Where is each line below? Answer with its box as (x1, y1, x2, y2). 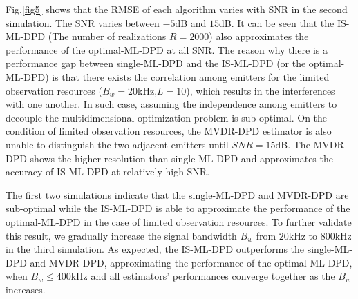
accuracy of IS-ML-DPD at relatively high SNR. (6, 164, 210, 179)
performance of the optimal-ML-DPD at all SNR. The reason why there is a (6, 42, 328, 57)
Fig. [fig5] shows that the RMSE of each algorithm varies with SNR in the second (6, 2, 348, 16)
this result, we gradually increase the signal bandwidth (6, 228, 237, 242)
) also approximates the (209, 29, 309, 44)
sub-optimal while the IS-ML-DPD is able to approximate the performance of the (6, 201, 350, 215)
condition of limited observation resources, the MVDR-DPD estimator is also (6, 124, 332, 138)
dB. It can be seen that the (218, 15, 335, 30)
